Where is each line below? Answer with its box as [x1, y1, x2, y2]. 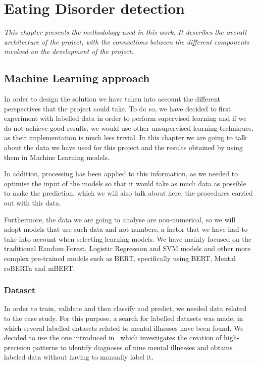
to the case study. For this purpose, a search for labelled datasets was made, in [4, 313, 243, 323]
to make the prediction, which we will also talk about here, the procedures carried [4, 188, 253, 198]
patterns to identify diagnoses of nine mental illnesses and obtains [33, 342, 233, 352]
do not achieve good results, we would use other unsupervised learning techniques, [4, 122, 254, 133]
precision [4, 342, 31, 352]
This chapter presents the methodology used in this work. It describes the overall [4, 27, 247, 37]
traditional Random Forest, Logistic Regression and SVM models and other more [4, 243, 251, 254]
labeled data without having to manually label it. [4, 352, 154, 362]
